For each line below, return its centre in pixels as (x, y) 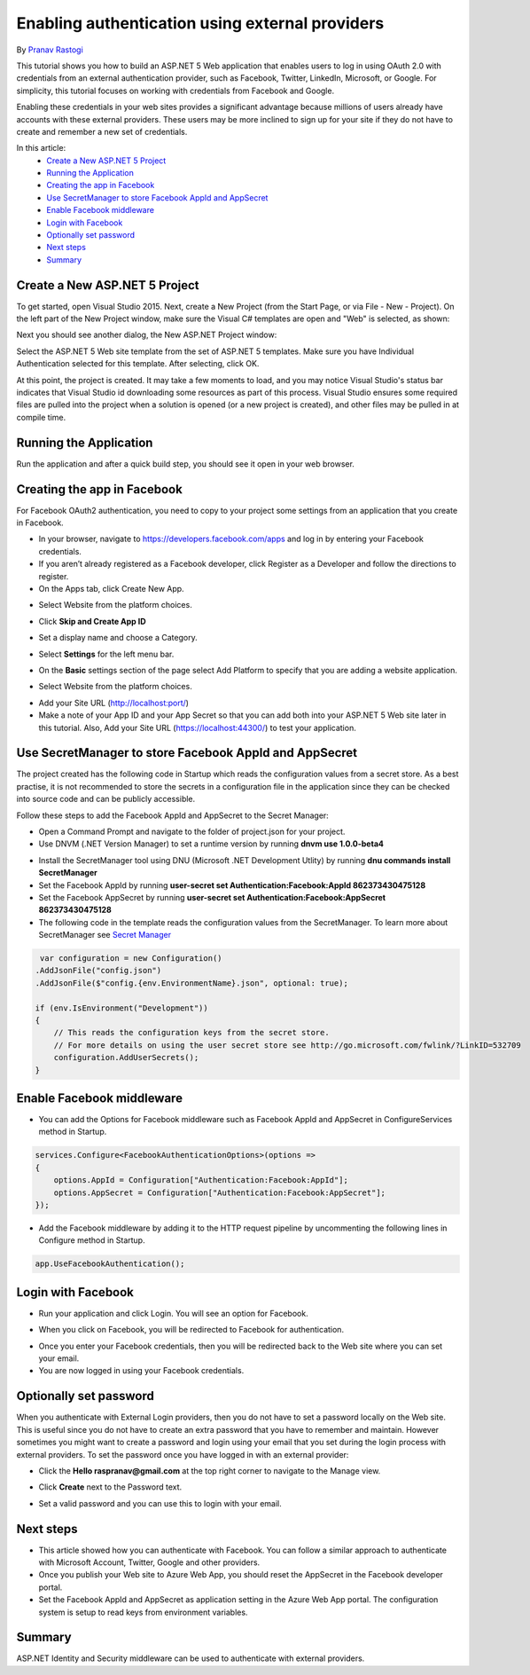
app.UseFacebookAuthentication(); (110, 1264)
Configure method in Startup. (92, 1240)
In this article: (41, 148)
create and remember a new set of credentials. (102, 131)
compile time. (41, 417)
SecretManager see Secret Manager (105, 935)
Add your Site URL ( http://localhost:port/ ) (114, 703)
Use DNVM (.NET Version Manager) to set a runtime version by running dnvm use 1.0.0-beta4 (211, 844)
